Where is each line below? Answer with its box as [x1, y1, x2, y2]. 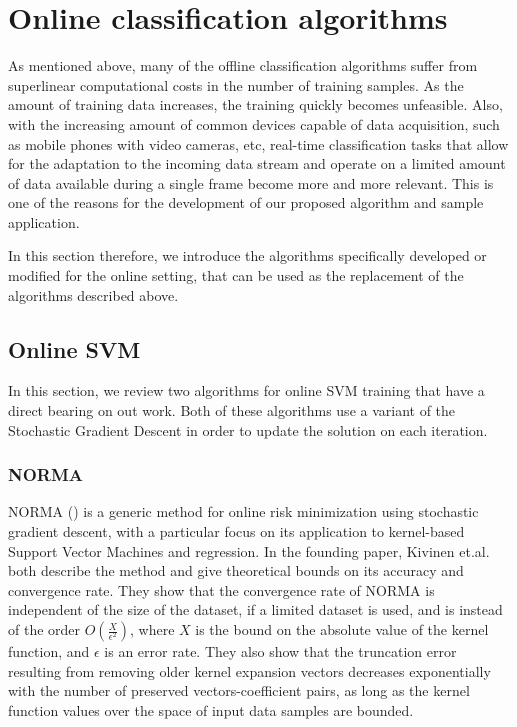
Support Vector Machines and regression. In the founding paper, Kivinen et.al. [8, 540, 490, 561]
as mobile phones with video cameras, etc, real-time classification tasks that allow [8, 133, 509, 154]
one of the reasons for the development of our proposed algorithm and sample [8, 192, 484, 213]
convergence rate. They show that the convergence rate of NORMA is [8, 579, 435, 600]
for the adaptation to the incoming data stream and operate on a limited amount [8, 153, 506, 174]
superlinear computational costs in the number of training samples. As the [8, 74, 464, 95]
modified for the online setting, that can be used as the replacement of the [8, 265, 464, 286]
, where [129, 619, 175, 640]
